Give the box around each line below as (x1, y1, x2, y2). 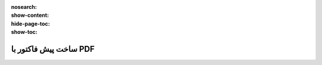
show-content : (11, 12, 49, 19)
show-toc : (11, 29, 38, 36)
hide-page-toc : (11, 20, 50, 27)
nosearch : (11, 4, 37, 10)
